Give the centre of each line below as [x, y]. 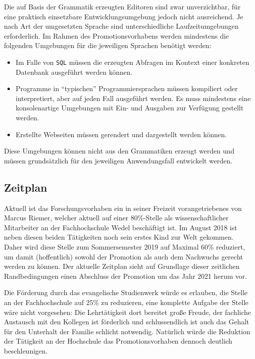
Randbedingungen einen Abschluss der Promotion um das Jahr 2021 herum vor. [126, 276]
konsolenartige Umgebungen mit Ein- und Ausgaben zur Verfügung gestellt [129, 108]
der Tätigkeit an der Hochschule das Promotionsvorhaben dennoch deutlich [118, 341]
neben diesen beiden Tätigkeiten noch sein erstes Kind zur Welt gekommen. [119, 237]
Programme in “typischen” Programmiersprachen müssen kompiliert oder [127, 88]
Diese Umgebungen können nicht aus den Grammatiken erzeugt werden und [119, 151]
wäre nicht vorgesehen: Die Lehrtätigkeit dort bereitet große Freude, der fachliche [127, 312]
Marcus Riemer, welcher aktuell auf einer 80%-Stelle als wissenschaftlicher [116, 218]
